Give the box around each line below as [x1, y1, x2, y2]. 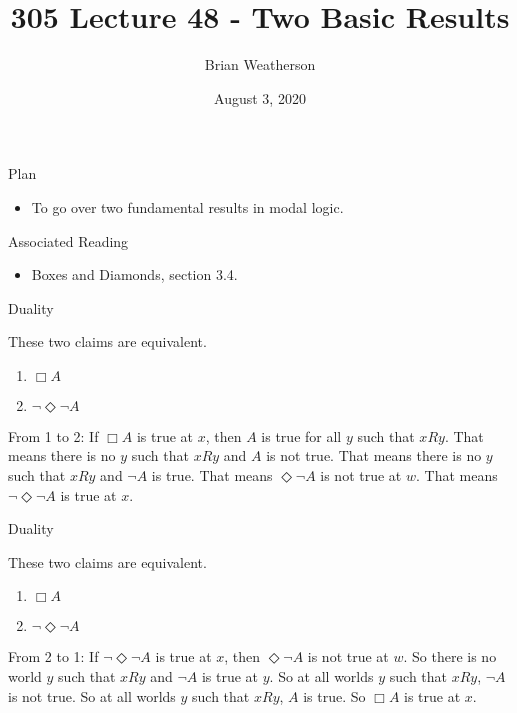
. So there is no [403, 646, 497, 667]
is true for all [261, 425, 342, 446]
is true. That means [151, 465, 273, 486]
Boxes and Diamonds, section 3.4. [31, 264, 238, 285]
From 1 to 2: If [8, 425, 99, 446]
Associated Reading [8, 230, 129, 251]
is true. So [303, 685, 366, 706]
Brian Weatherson [204, 54, 316, 75]
